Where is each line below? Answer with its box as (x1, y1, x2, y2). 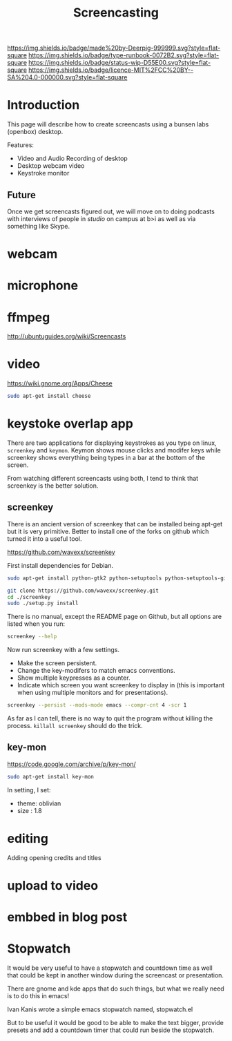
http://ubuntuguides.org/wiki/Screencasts (7, 332, 126, 341)
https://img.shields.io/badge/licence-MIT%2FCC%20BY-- (28, 66, 194, 74)
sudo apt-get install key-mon (7, 773, 95, 780)
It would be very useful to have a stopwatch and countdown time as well (7, 964, 213, 972)
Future (7, 189, 37, 201)
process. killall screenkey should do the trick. (7, 722, 143, 730)
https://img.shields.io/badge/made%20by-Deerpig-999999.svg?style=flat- (7, 44, 221, 52)
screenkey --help (7, 633, 57, 640)
